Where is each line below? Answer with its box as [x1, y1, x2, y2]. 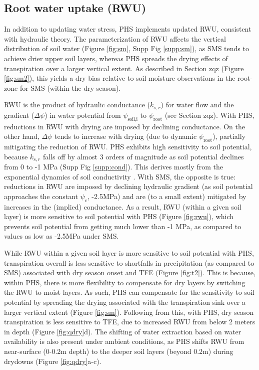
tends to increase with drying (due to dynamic [54, 131, 197, 141]
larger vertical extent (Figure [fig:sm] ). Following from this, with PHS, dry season [4, 306, 254, 317]
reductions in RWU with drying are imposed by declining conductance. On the [4, 121, 245, 131]
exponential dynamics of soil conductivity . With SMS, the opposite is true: [4, 171, 235, 181]
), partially [212, 131, 245, 141]
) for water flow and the [160, 99, 234, 110]
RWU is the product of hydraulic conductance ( [4, 99, 150, 110]
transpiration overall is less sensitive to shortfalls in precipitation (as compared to [4, 257, 254, 268]
